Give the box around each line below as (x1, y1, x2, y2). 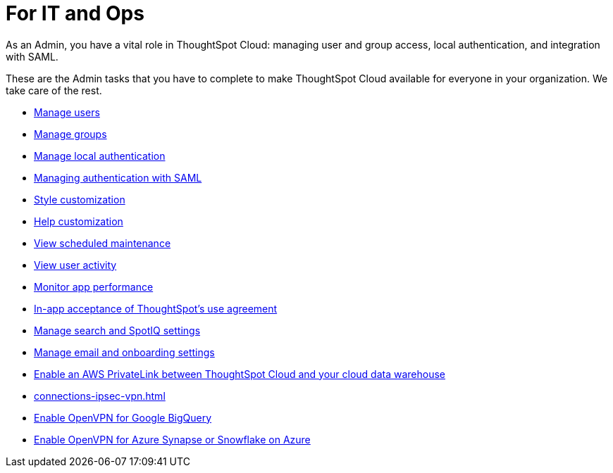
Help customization (34, 215, 123, 227)
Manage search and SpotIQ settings (34, 324, 201, 336)
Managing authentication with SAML (34, 171, 202, 184)
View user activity (34, 258, 117, 271)
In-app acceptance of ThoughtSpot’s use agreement (34, 302, 278, 315)
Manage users (34, 106, 100, 118)
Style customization (34, 193, 125, 206)
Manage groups (34, 127, 107, 140)
